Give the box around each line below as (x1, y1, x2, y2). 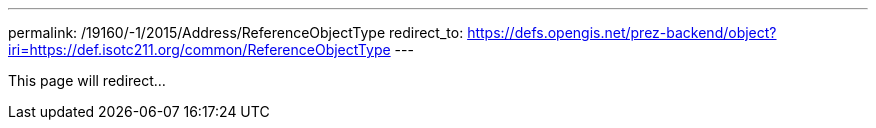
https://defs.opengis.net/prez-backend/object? (467, 24, 777, 41)
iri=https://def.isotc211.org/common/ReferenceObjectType (8, 41, 391, 58)
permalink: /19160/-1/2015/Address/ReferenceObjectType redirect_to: (8, 24, 464, 41)
